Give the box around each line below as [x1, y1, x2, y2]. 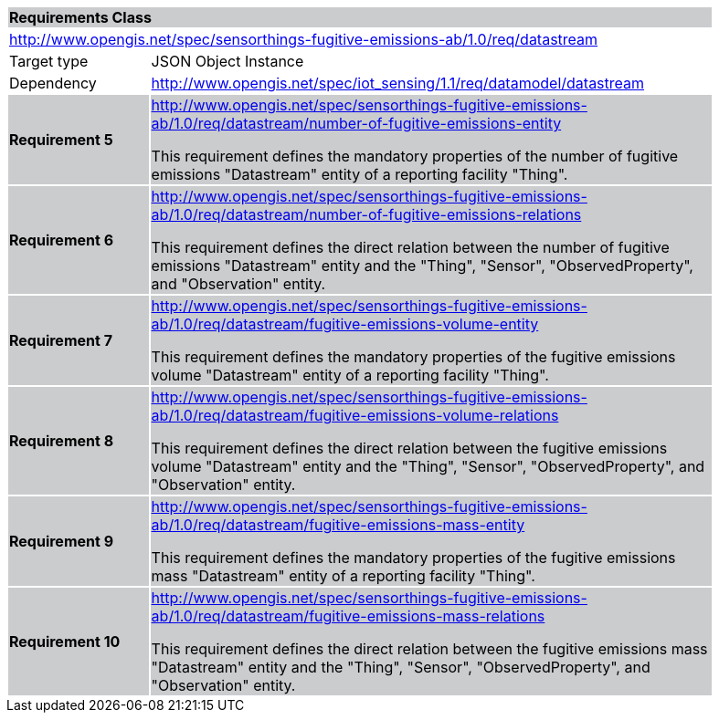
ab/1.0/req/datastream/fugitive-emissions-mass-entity [151, 516, 525, 534]
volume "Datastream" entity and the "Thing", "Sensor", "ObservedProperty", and [151, 457, 705, 475]
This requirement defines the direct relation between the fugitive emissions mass [151, 640, 708, 658]
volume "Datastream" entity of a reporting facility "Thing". [151, 366, 549, 384]
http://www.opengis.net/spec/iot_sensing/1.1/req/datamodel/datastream [151, 74, 645, 92]
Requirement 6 [9, 231, 114, 249]
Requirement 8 [9, 432, 114, 450]
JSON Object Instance [151, 52, 304, 70]
